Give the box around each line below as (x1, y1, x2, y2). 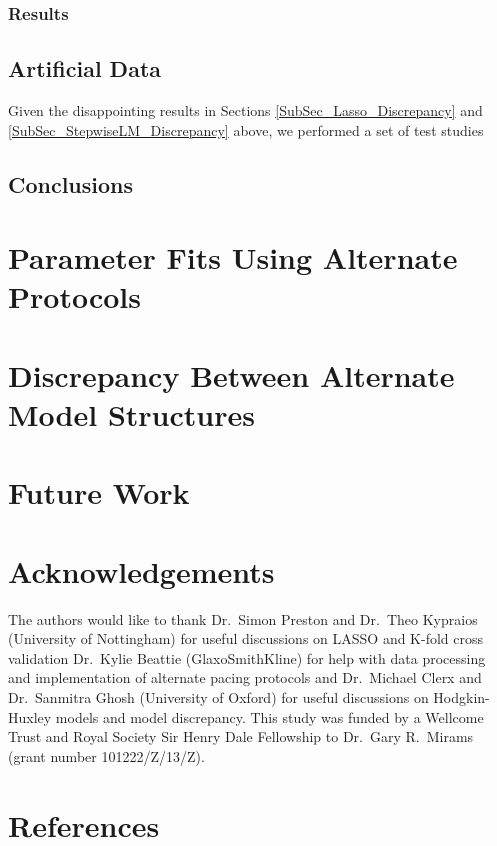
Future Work (8, 472, 190, 513)
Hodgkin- (433, 687, 490, 708)
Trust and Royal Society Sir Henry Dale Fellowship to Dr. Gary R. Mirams (8, 726, 474, 747)
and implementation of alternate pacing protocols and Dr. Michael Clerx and (8, 667, 482, 688)
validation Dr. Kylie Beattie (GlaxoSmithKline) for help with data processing (8, 647, 486, 668)
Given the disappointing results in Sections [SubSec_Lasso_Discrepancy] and (8, 100, 483, 121)
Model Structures (8, 393, 255, 434)
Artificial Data (8, 53, 162, 84)
